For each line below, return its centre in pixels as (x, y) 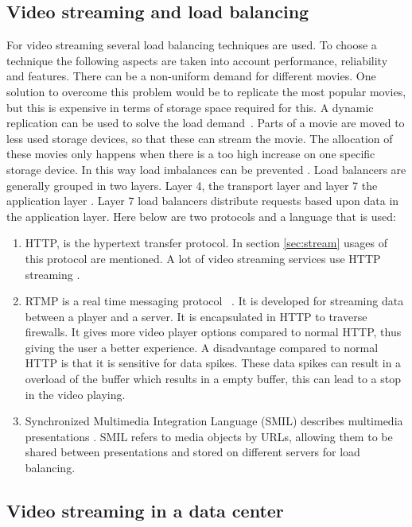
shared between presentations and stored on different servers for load (192, 452)
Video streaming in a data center (145, 511)
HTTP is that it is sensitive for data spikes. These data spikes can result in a (213, 363)
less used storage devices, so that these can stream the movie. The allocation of (200, 138)
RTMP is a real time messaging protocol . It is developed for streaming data (214, 301)
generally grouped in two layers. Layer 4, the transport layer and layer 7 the (192, 185)
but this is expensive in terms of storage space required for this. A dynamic (190, 107)
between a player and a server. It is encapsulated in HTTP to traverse (196, 316)
